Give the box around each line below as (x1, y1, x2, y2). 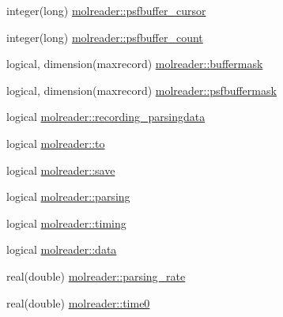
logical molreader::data (6, 241, 117, 258)
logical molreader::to (6, 134, 105, 151)
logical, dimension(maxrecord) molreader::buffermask (6, 55, 263, 72)
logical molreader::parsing (6, 188, 130, 205)
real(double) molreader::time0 (6, 294, 150, 311)
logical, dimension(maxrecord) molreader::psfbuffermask (6, 81, 277, 98)
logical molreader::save (6, 161, 115, 178)
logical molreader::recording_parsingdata (6, 108, 206, 125)
